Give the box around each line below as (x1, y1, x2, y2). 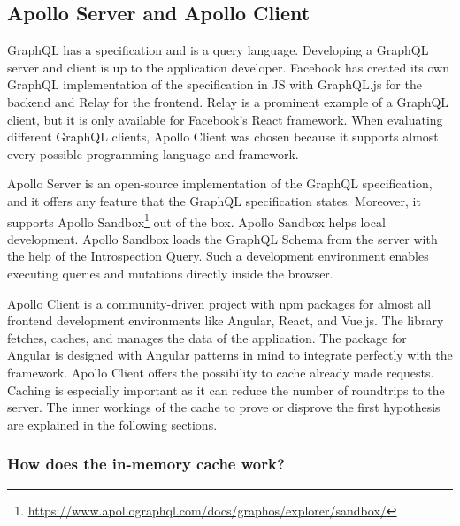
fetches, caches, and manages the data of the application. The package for (7, 328, 407, 347)
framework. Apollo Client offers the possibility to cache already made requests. (7, 362, 434, 381)
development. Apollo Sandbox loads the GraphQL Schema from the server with (7, 229, 438, 248)
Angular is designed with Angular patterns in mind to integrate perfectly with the (7, 346, 453, 364)
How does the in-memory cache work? (7, 453, 285, 475)
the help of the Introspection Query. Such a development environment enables (7, 247, 429, 265)
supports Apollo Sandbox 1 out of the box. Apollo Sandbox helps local (7, 210, 386, 231)
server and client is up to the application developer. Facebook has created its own (7, 57, 449, 76)
